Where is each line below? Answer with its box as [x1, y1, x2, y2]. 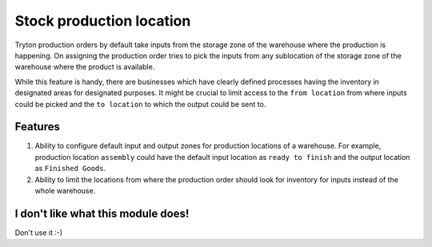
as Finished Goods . [34, 164, 106, 173]
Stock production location [14, 12, 191, 30]
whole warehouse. [34, 185, 96, 195]
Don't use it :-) [14, 228, 63, 237]
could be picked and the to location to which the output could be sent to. [14, 99, 266, 109]
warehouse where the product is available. [14, 62, 155, 72]
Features [14, 120, 60, 133]
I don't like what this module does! [14, 206, 190, 220]
